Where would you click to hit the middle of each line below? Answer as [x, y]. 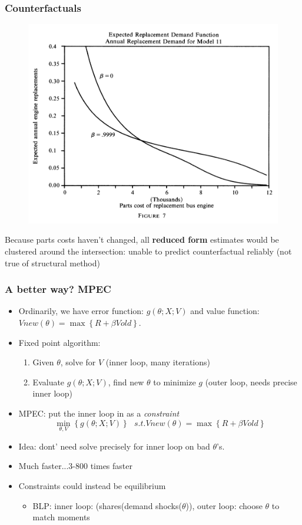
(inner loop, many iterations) [158, 362]
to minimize [175, 382]
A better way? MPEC [58, 289]
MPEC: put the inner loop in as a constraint [99, 413]
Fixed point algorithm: [59, 342]
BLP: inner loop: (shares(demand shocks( [107, 505]
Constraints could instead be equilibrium [92, 485]
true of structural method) [52, 262]
